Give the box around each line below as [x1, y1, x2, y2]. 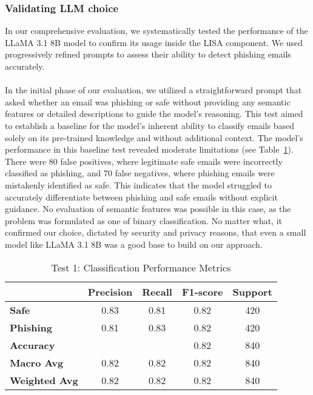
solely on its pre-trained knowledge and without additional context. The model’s [5, 131, 303, 144]
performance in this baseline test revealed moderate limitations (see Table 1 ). [5, 143, 294, 156]
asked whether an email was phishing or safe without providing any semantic [5, 95, 291, 108]
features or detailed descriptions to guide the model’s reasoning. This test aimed [5, 107, 303, 120]
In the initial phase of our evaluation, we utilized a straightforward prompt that [5, 84, 302, 96]
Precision [87, 284, 133, 299]
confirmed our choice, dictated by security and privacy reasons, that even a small [5, 226, 306, 239]
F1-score [181, 284, 223, 299]
